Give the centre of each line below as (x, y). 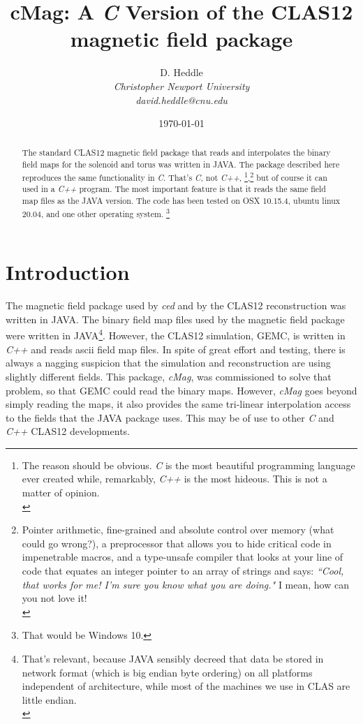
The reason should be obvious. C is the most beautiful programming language (188, 465)
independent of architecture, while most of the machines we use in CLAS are (186, 686)
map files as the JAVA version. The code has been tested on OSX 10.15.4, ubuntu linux (181, 201)
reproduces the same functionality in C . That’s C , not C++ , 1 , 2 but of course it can (175, 176)
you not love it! (54, 598)
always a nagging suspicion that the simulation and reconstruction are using (168, 363)
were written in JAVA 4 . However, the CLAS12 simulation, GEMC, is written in (176, 334)
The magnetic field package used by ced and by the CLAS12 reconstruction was (176, 305)
